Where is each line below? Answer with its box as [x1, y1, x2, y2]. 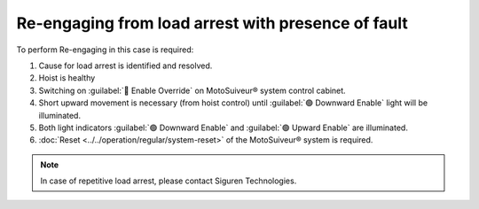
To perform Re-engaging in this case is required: [16, 44, 194, 55]
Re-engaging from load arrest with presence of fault [16, 13, 408, 33]
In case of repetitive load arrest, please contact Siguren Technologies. [40, 175, 297, 186]
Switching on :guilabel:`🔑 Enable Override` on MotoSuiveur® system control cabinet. [38, 85, 346, 96]
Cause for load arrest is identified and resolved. [38, 60, 213, 71]
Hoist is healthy [38, 73, 96, 83]
